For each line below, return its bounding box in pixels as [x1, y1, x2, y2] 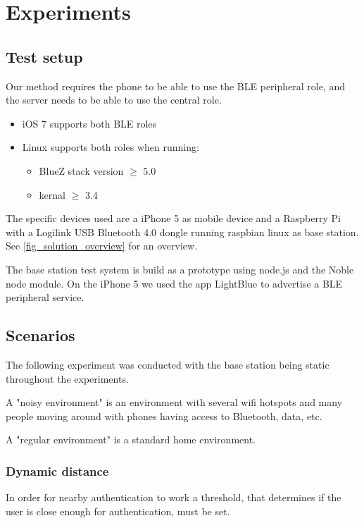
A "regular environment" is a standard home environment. [6, 432, 256, 447]
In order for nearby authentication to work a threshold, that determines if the [6, 490, 341, 505]
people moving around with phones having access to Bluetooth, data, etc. [6, 408, 322, 423]
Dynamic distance [6, 462, 109, 479]
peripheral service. [6, 290, 84, 304]
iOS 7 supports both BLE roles [22, 116, 157, 130]
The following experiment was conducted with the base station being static [6, 357, 330, 371]
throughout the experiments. [6, 371, 129, 386]
